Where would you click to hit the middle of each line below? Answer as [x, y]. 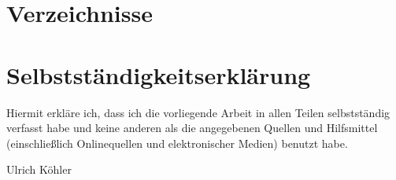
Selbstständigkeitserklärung [159, 74]
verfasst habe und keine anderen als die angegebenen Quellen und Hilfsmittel [192, 128]
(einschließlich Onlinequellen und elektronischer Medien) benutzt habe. [177, 143]
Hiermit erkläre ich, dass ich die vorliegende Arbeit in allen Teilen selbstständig [198, 112]
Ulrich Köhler [39, 169]
